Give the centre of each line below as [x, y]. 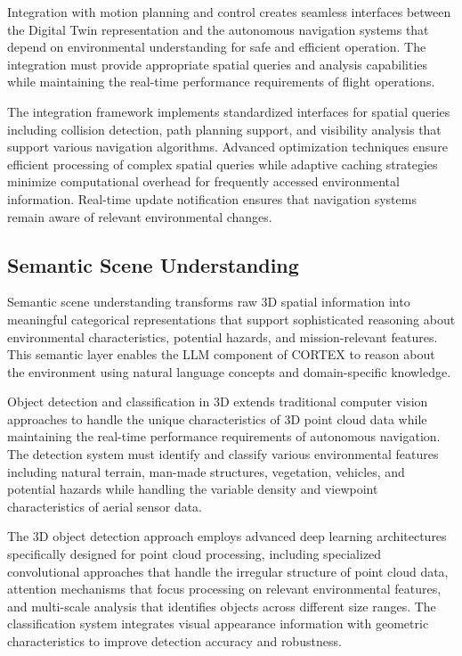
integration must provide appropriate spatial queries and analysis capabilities [218, 64]
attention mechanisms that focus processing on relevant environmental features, [224, 589]
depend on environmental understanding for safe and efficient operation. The [217, 47]
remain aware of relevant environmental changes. [140, 216]
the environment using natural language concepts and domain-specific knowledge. [229, 371]
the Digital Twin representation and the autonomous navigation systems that [218, 29]
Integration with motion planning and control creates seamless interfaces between [229, 12]
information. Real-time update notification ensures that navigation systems [212, 198]
